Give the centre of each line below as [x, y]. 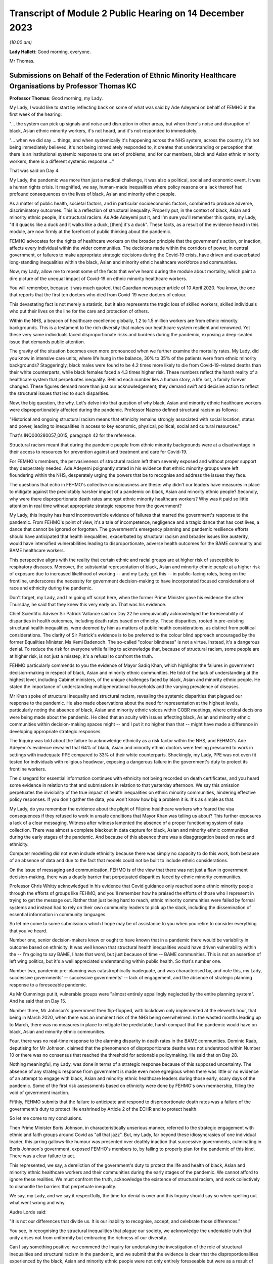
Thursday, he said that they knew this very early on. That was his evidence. [88, 605]
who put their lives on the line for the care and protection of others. [79, 311]
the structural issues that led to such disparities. [59, 393]
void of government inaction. [39, 1093]
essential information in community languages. [58, 915]
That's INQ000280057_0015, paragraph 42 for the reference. [73, 435]
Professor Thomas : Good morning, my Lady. [56, 98]
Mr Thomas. [22, 61]
